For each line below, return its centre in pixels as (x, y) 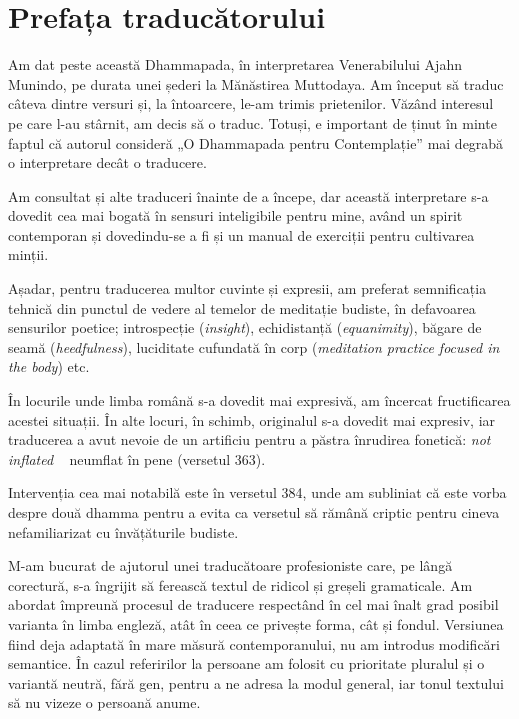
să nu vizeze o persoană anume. (104, 702)
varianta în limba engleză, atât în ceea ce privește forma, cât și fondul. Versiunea (256, 623)
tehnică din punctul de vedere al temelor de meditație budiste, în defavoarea (242, 307)
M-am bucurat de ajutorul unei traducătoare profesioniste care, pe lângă (230, 565)
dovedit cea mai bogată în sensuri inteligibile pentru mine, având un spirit (235, 215)
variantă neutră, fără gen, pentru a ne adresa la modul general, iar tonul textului (256, 682)
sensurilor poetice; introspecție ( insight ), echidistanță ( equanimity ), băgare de (245, 327)
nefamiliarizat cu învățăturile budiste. (123, 531)
